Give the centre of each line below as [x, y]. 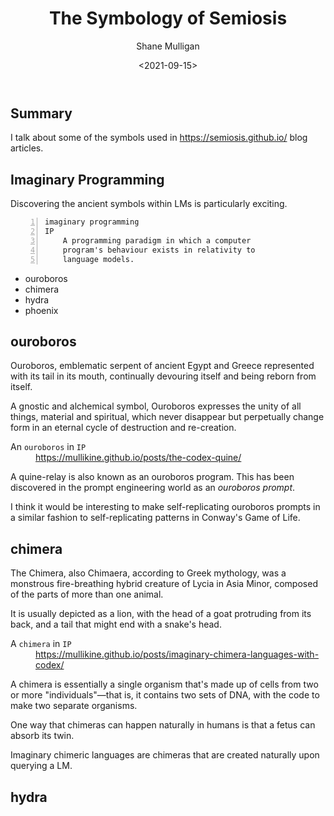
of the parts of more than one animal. [87, 594]
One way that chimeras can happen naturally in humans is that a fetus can [163, 725]
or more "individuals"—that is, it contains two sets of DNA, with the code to [165, 695]
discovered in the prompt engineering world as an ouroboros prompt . [153, 488]
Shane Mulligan [168, 46]
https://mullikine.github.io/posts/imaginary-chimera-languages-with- [177, 654]
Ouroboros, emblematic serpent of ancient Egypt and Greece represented [162, 366]
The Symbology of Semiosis [168, 18]
